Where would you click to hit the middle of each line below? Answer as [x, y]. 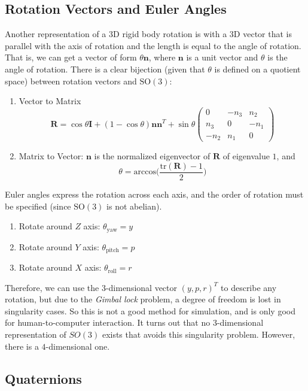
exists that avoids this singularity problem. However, [199, 334]
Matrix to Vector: [51, 156]
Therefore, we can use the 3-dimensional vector [91, 287]
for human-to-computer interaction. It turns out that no [108, 322]
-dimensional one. [78, 346]
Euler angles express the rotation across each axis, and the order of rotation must [154, 194]
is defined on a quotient [257, 69]
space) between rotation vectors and [71, 81]
